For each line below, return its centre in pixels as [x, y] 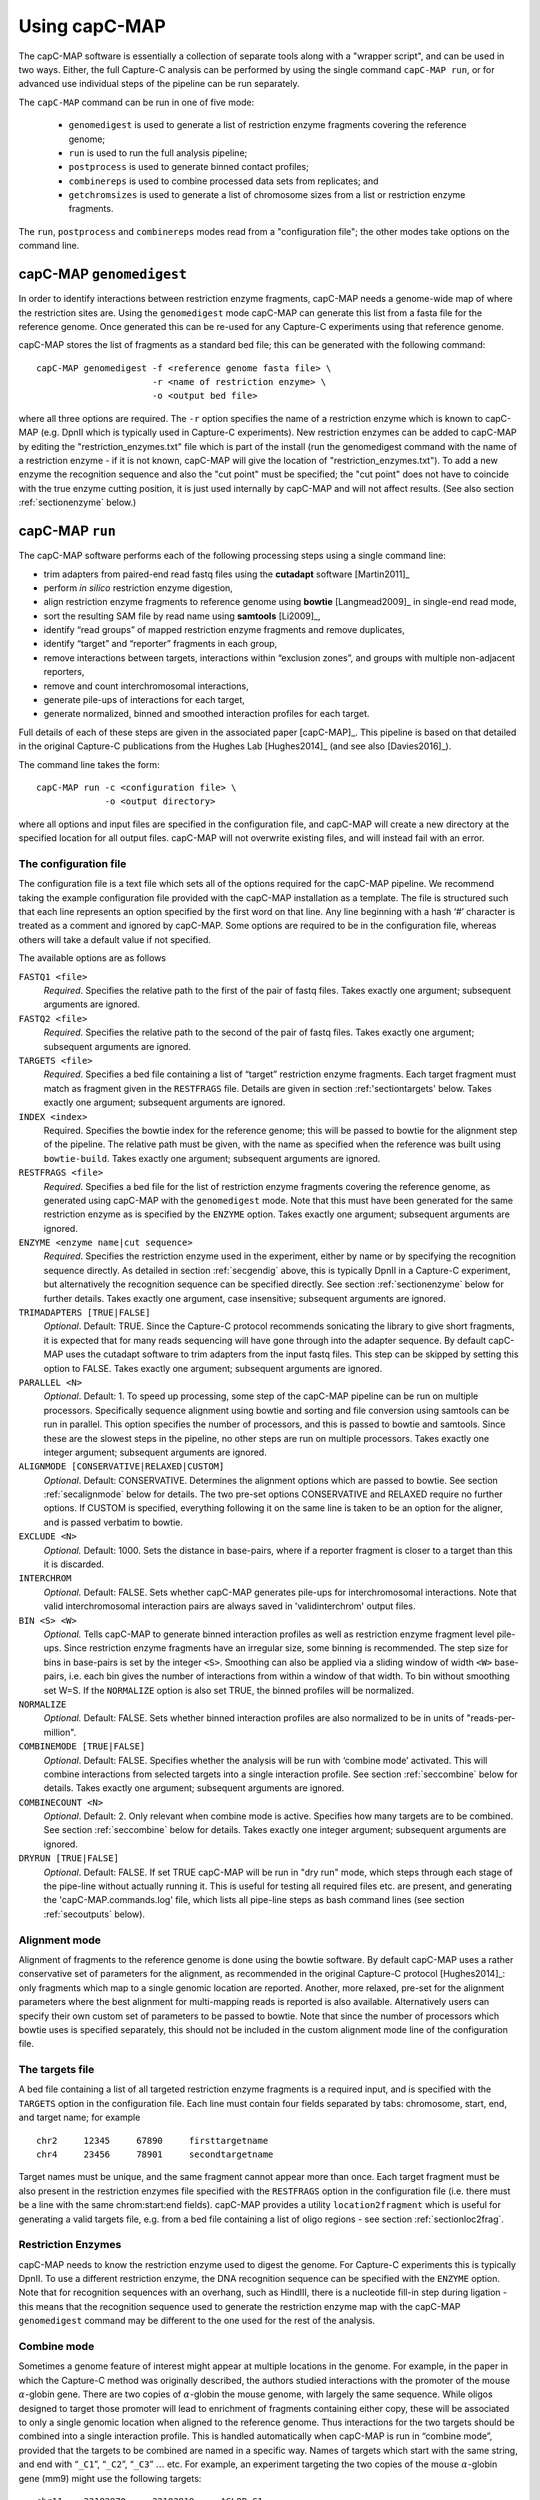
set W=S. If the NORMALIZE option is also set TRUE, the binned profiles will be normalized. [229, 1690]
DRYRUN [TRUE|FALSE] [69, 1858]
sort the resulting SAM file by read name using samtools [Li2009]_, [182, 616]
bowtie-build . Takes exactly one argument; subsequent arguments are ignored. [212, 1158]
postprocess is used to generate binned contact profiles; [188, 167]
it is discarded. [74, 1564]
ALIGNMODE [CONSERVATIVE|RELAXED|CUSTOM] [121, 1466]
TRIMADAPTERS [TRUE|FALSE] [84, 1313]
